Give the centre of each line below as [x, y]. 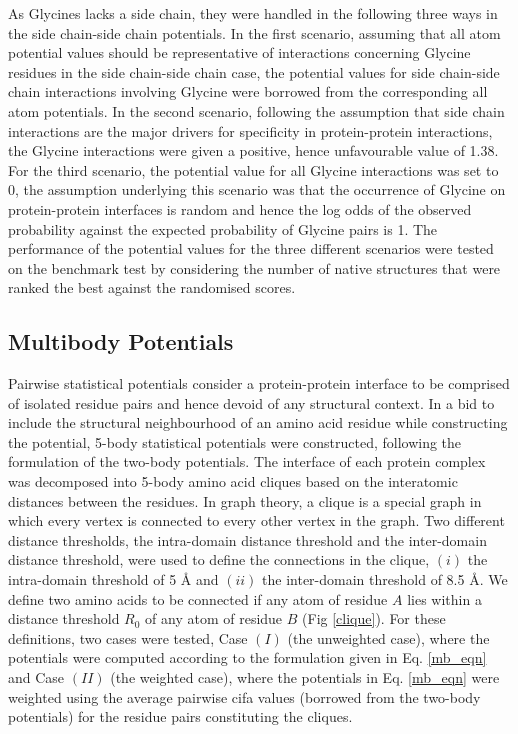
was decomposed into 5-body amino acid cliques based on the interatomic [233, 481]
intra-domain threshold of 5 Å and [113, 579]
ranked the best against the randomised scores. [152, 287]
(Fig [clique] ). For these [374, 618]
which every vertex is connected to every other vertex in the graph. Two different [256, 520]
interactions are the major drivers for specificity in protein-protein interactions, [250, 130]
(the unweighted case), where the [388, 637]
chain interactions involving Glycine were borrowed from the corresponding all [248, 91]
